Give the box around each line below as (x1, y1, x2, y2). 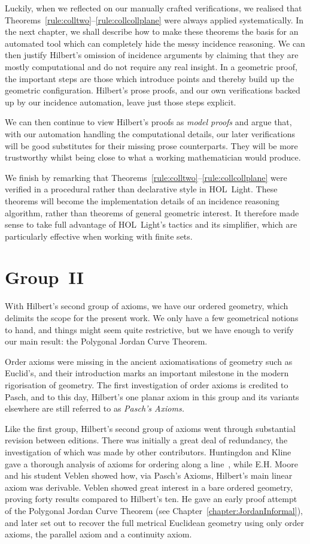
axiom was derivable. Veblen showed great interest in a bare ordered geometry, (5, 480, 293, 493)
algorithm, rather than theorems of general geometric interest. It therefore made (5, 206, 299, 219)
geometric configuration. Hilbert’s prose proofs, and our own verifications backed (5, 84, 300, 96)
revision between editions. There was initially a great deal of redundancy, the (5, 434, 288, 446)
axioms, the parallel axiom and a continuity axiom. (5, 528, 192, 540)
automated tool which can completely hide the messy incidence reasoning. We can (5, 37, 305, 49)
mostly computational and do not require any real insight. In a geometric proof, (5, 60, 297, 72)
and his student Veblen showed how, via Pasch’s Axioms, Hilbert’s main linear (5, 469, 293, 482)
